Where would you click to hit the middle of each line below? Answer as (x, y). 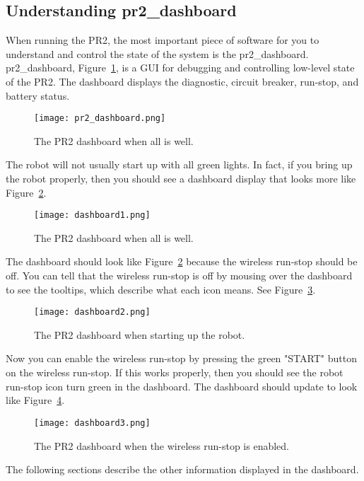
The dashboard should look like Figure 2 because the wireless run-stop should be (182, 261)
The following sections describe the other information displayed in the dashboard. (182, 469)
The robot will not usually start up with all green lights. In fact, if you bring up (179, 164)
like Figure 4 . (35, 400)
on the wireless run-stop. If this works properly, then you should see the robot (175, 372)
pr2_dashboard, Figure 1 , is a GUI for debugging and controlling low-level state (180, 68)
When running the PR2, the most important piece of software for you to (163, 40)
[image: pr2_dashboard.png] (100, 118)
